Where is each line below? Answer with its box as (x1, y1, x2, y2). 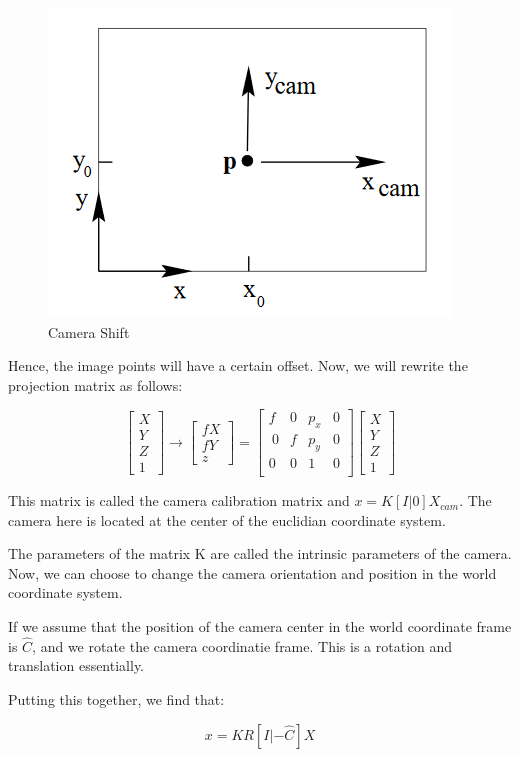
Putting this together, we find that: (8, 689, 225, 710)
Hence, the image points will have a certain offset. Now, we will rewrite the (8, 355, 468, 376)
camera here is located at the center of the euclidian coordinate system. (8, 509, 446, 530)
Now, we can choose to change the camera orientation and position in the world (8, 562, 497, 583)
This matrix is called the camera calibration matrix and (8, 490, 350, 511)
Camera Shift (48, 321, 130, 342)
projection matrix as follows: (8, 374, 183, 395)
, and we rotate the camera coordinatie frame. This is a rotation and (32, 635, 453, 656)
